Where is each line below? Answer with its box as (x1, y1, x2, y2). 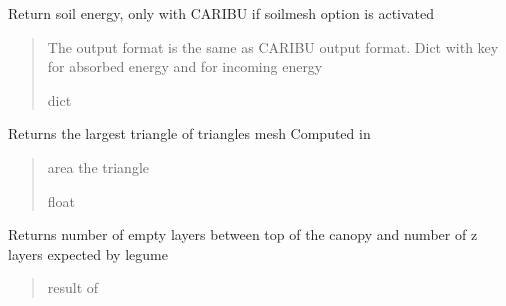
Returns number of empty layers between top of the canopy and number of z (8, 224, 478, 245)
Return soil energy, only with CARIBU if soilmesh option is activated (8, 3, 435, 23)
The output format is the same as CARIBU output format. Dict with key (47, 36, 499, 57)
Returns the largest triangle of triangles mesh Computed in (8, 123, 371, 144)
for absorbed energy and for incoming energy (47, 56, 323, 77)
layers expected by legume (8, 243, 168, 264)
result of (47, 277, 99, 298)
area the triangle (47, 156, 149, 177)
